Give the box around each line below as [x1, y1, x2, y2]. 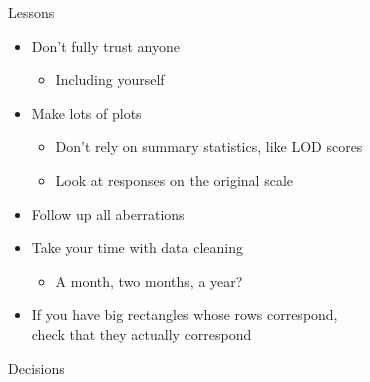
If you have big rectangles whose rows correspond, [31, 304, 338, 325]
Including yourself [55, 69, 165, 90]
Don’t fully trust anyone [31, 35, 180, 56]
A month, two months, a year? [55, 270, 243, 291]
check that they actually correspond [31, 323, 252, 344]
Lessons [8, 2, 55, 22]
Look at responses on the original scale [55, 169, 293, 190]
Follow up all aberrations [31, 203, 185, 224]
